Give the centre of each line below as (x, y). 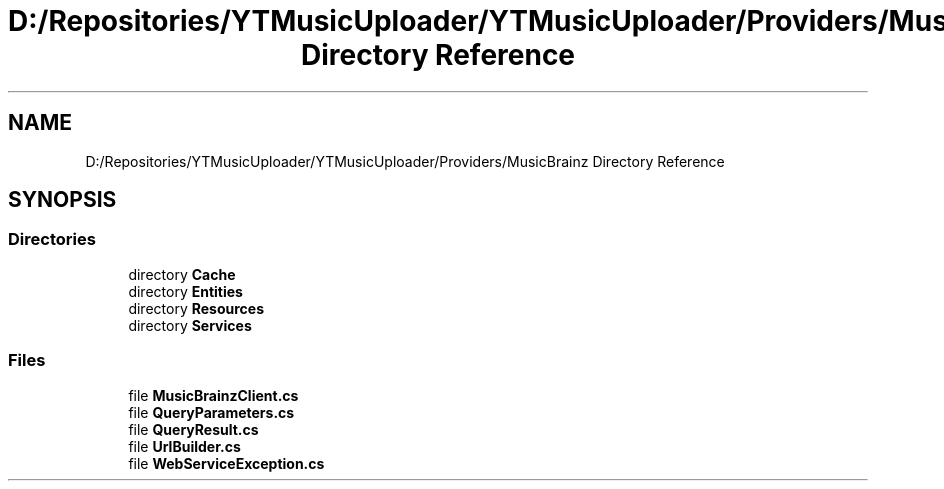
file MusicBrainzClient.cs (213, 395)
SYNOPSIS (62, 200)
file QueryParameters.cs (211, 412)
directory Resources (196, 308)
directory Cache (182, 274)
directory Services (190, 325)
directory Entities (185, 291)
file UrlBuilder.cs (184, 446)
